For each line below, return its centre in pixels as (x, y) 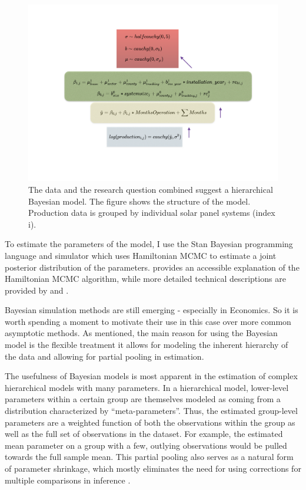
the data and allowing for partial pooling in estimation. (104, 356)
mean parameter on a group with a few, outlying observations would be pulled (146, 445)
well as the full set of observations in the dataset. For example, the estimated (144, 434)
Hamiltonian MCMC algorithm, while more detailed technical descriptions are (145, 279)
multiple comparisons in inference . (68, 480)
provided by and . (37, 290)
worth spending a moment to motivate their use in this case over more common (148, 321)
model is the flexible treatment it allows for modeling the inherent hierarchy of (147, 345)
